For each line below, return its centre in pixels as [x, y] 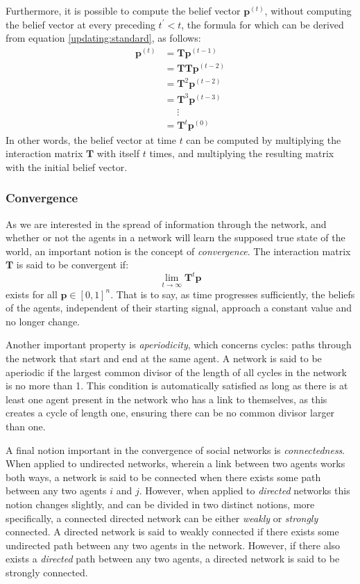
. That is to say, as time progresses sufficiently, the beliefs [233, 294]
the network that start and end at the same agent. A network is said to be [164, 358]
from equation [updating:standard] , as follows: [103, 38]
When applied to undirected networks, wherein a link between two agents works [175, 463]
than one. [26, 426]
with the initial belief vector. [67, 167]
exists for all [32, 294]
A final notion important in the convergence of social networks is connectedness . [175, 449]
